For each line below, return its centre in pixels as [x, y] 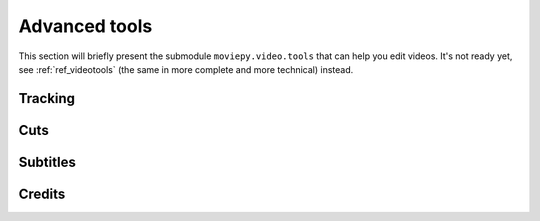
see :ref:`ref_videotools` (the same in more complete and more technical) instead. [186, 69]
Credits [42, 193]
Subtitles [47, 161]
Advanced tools [85, 26]
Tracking [46, 98]
